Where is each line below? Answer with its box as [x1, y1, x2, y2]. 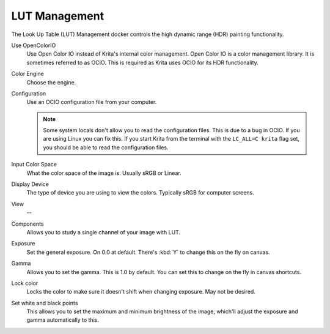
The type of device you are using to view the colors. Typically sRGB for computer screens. [26, 189, 255, 196]
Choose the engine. [26, 78, 76, 86]
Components [11, 220, 44, 228]
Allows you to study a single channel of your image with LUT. [26, 228, 180, 236]
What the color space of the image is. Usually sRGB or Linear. [26, 169, 182, 177]
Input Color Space [11, 161, 57, 168]
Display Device [11, 180, 49, 188]
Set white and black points [11, 299, 78, 306]
